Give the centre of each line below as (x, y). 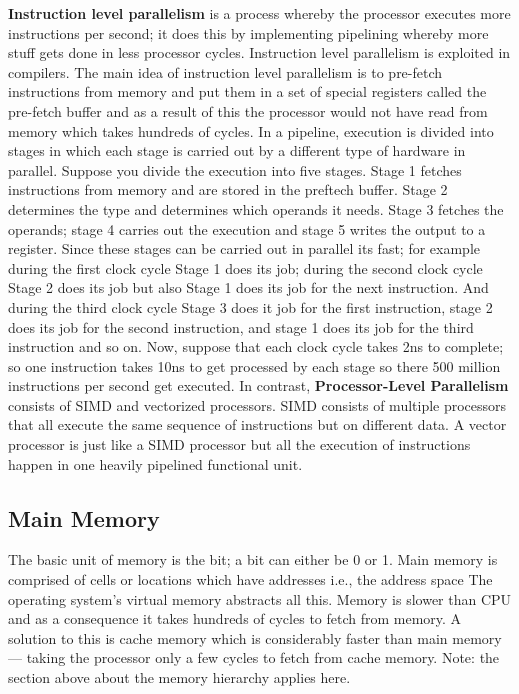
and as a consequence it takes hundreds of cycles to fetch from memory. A (235, 618)
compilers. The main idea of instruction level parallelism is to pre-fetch (225, 71)
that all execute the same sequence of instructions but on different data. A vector (257, 424)
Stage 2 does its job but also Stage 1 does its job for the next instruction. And (248, 287)
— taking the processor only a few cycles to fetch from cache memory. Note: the (254, 657)
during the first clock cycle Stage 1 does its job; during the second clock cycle (245, 267)
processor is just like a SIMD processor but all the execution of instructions (239, 444)
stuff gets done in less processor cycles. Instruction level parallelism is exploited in (259, 52)
